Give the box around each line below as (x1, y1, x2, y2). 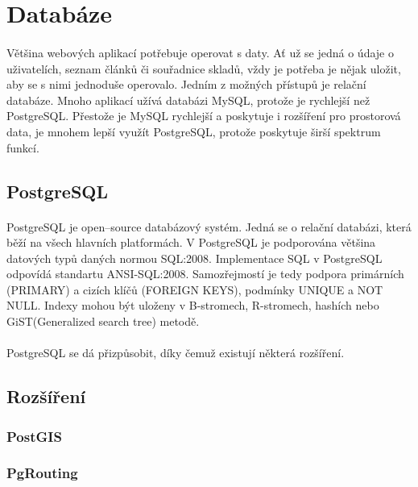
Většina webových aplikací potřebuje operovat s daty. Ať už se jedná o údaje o (6, 44, 394, 60)
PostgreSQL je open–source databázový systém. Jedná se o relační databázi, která (6, 218, 412, 235)
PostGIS (6, 426, 62, 446)
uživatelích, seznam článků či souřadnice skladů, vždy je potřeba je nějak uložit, (6, 60, 401, 77)
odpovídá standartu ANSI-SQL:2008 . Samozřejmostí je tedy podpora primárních (6, 265, 404, 282)
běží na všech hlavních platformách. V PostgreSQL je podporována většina (6, 234, 376, 251)
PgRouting (6, 463, 78, 483)
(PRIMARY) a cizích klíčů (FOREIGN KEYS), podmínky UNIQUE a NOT (6, 281, 383, 298)
